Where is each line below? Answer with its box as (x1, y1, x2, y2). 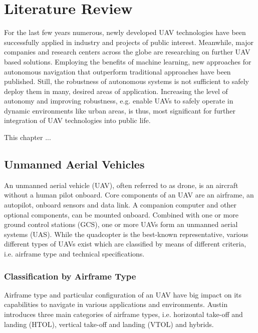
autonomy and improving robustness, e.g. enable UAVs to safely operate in (4, 95, 233, 106)
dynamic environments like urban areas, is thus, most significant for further (4, 105, 235, 115)
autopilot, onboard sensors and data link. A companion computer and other (4, 199, 237, 210)
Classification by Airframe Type (4, 269, 136, 282)
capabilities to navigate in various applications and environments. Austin (4, 299, 228, 309)
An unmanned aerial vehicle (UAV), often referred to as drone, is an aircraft (4, 179, 238, 190)
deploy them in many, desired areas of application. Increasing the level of (4, 85, 228, 96)
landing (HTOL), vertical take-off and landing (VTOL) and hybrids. (4, 318, 214, 329)
